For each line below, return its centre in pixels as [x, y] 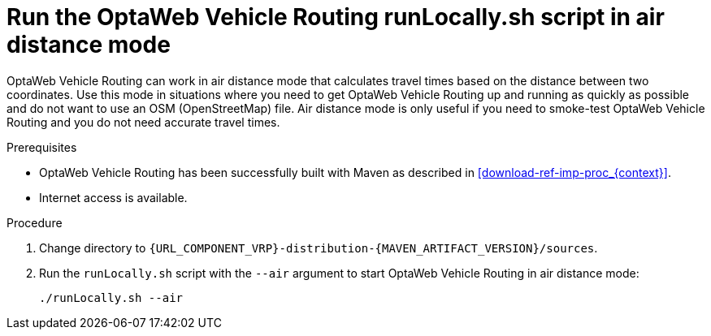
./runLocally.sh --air [111, 297]
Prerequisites [42, 147]
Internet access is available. [113, 197]
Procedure [35, 222]
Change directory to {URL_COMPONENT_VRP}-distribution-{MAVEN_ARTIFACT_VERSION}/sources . [319, 248]
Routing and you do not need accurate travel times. [143, 122]
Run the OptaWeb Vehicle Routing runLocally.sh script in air [336, 17]
